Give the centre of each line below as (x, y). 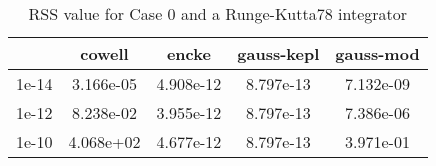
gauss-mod (377, 53)
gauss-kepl (278, 53)
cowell (104, 53)
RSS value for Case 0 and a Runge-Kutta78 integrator (218, 13)
